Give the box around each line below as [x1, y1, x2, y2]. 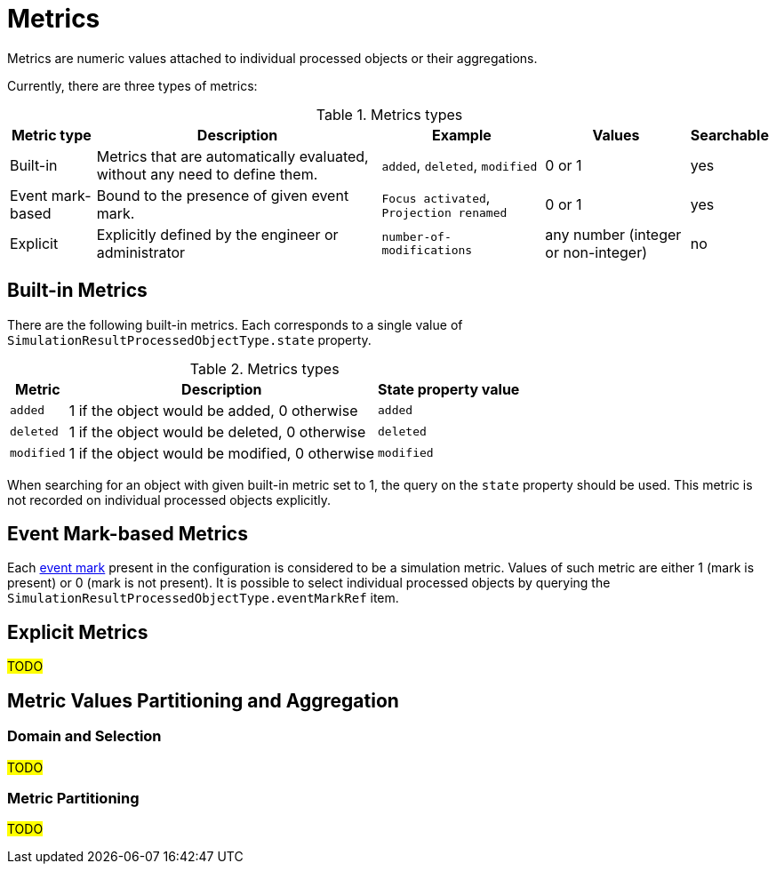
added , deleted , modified [381, 156, 538, 174]
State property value [378, 380, 520, 398]
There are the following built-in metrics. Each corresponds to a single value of [7, 316, 463, 332]
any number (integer [545, 225, 682, 244]
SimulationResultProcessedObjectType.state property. [7, 332, 372, 348]
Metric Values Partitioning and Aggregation [7, 689, 399, 712]
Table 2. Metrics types [189, 359, 340, 378]
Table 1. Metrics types [316, 105, 463, 124]
